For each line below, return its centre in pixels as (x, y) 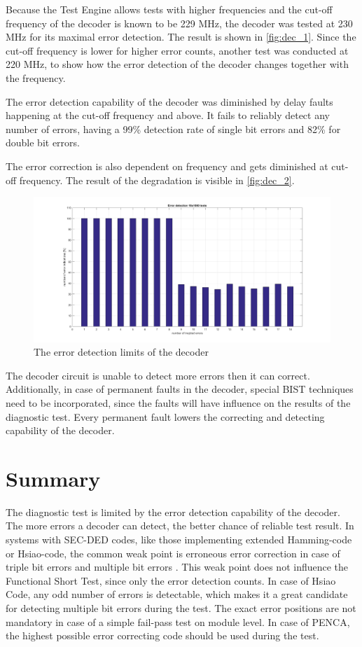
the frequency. (36, 77)
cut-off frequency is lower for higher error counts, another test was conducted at (177, 50)
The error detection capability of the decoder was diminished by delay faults (169, 101)
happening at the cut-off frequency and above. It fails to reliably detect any (168, 115)
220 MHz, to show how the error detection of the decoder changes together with (177, 64)
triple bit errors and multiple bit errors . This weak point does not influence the (177, 567)
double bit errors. (43, 142)
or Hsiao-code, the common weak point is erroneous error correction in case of (173, 553)
